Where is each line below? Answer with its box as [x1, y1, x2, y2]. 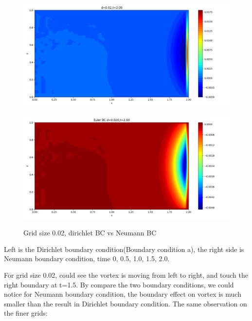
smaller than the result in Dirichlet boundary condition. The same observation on [4, 298, 247, 308]
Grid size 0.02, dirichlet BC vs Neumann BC [23, 228, 157, 238]
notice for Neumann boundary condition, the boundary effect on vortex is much [4, 289, 241, 299]
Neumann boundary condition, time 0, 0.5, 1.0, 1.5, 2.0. [4, 253, 170, 264]
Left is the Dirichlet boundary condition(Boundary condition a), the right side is [4, 244, 244, 254]
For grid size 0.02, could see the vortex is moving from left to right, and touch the [4, 269, 248, 280]
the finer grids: [4, 308, 48, 318]
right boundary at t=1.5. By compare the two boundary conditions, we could [4, 279, 234, 289]
